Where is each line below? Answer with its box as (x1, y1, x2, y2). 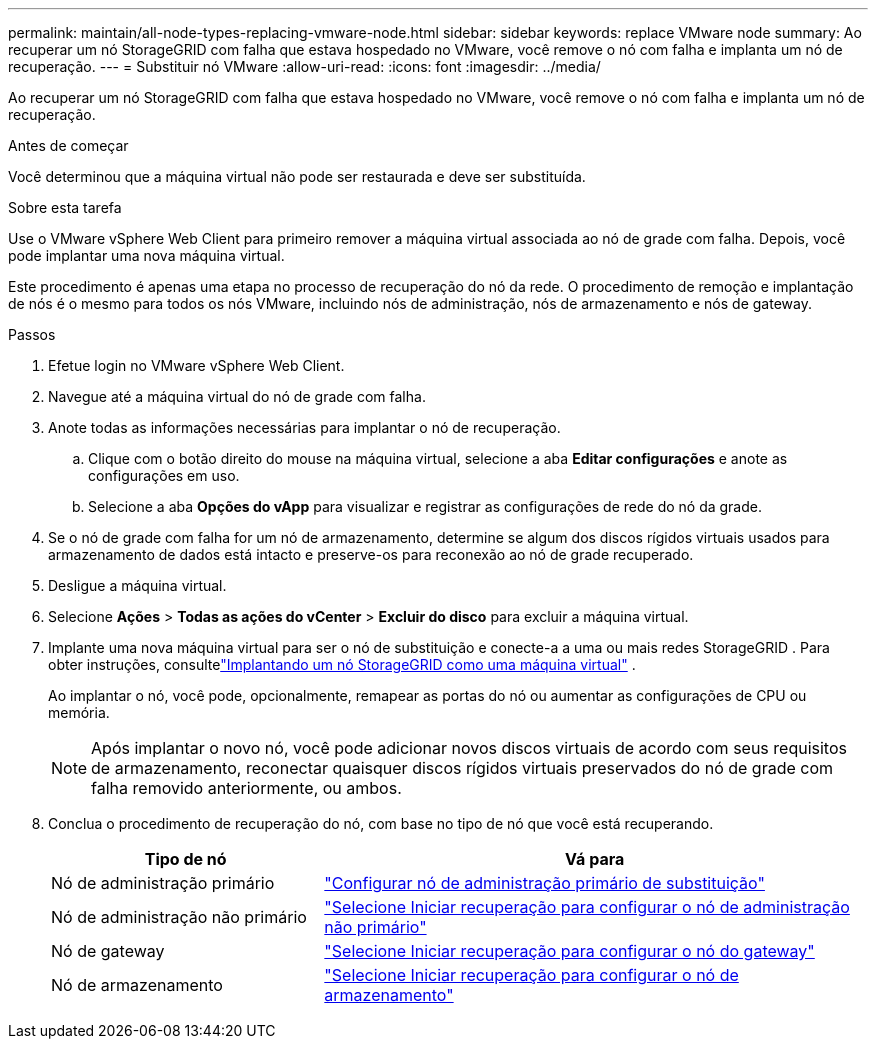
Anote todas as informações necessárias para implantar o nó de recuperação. (48, 419, 561, 436)
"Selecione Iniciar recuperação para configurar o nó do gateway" (324, 941, 815, 961)
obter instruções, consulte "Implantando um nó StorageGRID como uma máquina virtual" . (48, 656, 636, 673)
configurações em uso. (88, 467, 240, 484)
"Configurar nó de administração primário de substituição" (324, 873, 765, 893)
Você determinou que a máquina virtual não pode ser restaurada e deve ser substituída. (8, 168, 586, 185)
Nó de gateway (51, 941, 165, 961)
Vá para (565, 849, 625, 869)
